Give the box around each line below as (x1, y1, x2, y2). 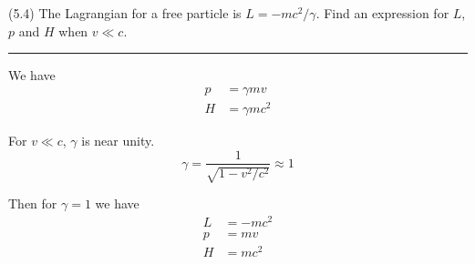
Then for (8, 193, 57, 212)
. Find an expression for (315, 4, 449, 22)
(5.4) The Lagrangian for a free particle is (8, 4, 242, 22)
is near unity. (81, 130, 155, 149)
